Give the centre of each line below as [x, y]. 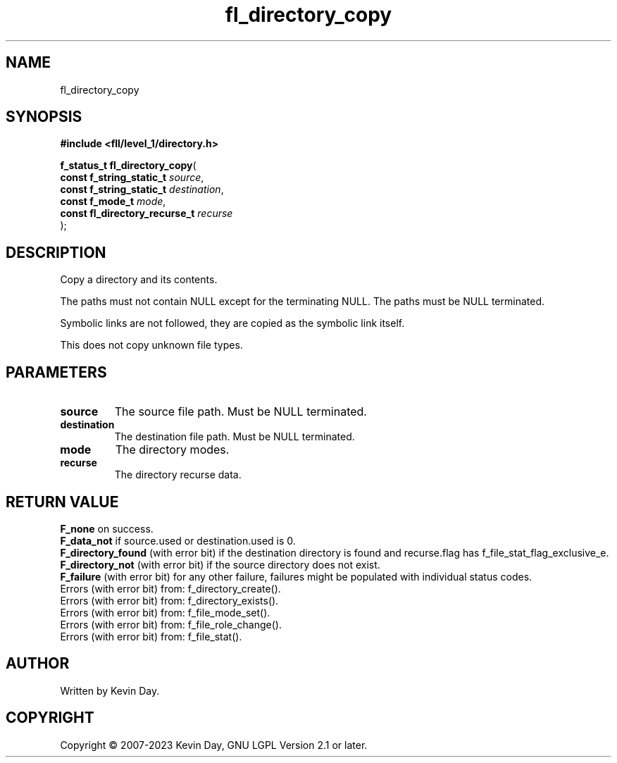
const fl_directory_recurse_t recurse [147, 213]
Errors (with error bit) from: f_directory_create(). [170, 588]
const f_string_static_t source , [132, 178]
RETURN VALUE [62, 502]
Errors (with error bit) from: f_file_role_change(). [171, 624]
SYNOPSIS [44, 117]
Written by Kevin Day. [110, 690]
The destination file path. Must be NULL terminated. [235, 437]
